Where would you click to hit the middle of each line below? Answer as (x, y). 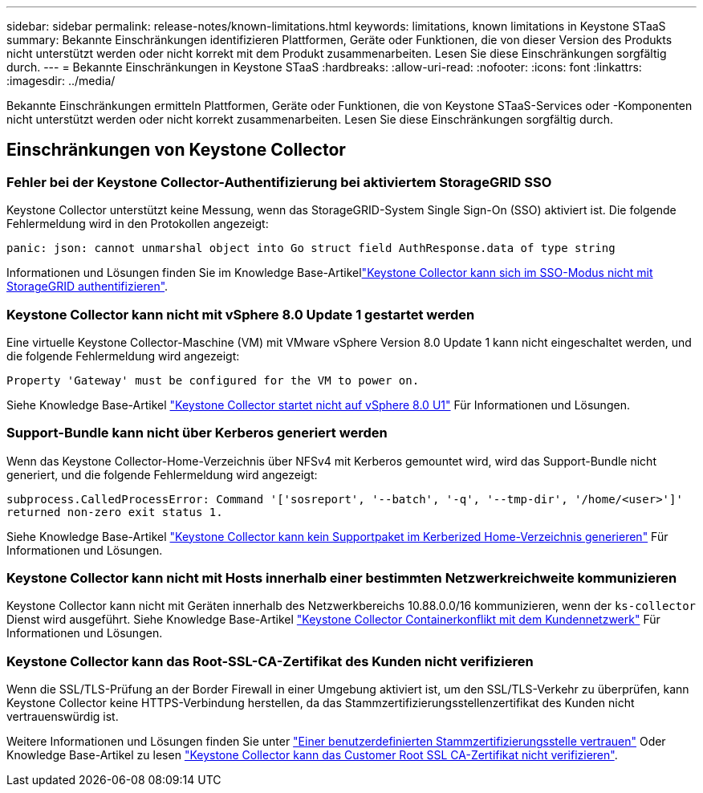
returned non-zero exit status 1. (115, 512)
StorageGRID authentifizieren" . (87, 287)
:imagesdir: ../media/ (61, 81)
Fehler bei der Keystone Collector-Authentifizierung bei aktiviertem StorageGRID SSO (279, 182)
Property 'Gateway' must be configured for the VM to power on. (213, 380)
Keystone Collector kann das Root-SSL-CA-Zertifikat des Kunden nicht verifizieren (270, 661)
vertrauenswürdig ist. (63, 717)
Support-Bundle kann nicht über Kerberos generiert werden (197, 433)
